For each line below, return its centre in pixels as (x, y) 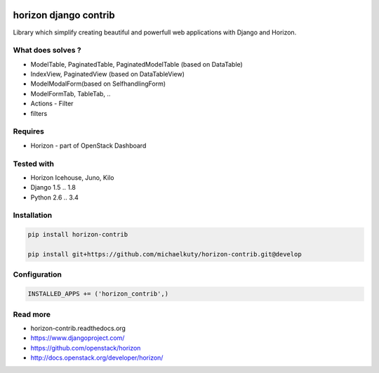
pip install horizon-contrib (78, 235)
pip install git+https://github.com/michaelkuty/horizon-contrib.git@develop (165, 254)
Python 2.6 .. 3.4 (54, 197)
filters (39, 113)
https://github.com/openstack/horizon (86, 348)
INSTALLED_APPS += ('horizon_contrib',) (98, 294)
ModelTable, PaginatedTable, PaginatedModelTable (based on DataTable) (137, 64)
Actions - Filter (52, 104)
